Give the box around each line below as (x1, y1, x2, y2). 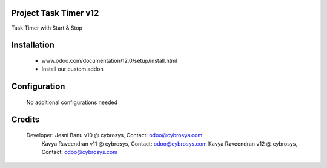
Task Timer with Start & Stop (11, 24, 83, 31)
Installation (11, 40, 54, 50)
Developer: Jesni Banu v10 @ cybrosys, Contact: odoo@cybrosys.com (26, 132, 203, 139)
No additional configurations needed (26, 99, 118, 106)
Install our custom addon (41, 65, 104, 73)
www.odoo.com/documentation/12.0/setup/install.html (41, 57, 177, 64)
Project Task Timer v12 (11, 8, 99, 18)
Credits (11, 114, 40, 124)
